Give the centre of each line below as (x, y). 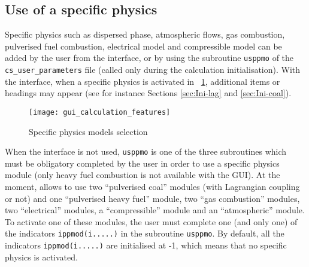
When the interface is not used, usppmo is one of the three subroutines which (146, 151)
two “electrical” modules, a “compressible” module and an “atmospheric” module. (155, 210)
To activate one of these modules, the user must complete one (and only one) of (151, 221)
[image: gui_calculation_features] (100, 112)
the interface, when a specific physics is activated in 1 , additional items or (143, 81)
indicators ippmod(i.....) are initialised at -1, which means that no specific (146, 245)
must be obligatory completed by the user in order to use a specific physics (142, 163)
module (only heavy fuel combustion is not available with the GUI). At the (143, 175)
